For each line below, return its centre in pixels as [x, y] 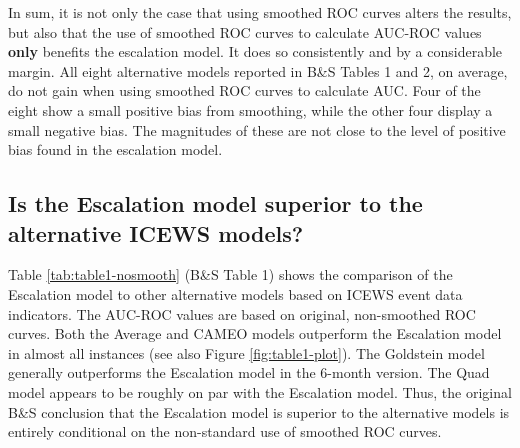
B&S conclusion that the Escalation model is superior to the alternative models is [259, 411]
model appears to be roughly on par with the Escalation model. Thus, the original [260, 391]
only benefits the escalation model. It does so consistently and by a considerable [255, 51]
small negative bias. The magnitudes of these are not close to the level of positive [257, 129]
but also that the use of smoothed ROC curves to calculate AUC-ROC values [245, 31]
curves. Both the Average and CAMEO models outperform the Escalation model [255, 333]
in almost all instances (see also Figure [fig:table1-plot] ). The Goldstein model [246, 352]
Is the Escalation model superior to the [215, 203]
